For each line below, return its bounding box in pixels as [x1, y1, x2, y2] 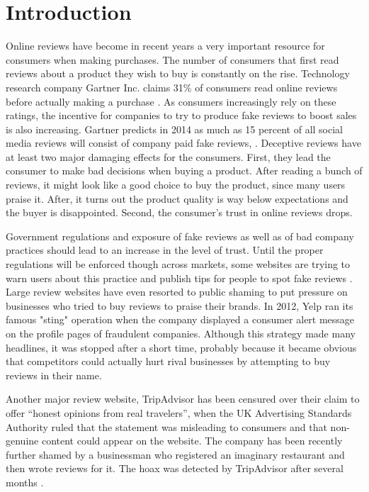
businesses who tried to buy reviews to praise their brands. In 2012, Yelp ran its [6, 298, 353, 313]
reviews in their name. [6, 367, 102, 382]
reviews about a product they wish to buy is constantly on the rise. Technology [6, 66, 350, 81]
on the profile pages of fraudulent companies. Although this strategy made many [6, 326, 356, 340]
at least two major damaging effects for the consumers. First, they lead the [6, 149, 331, 164]
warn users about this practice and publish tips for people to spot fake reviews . [6, 270, 353, 285]
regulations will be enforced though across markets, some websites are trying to [6, 257, 351, 272]
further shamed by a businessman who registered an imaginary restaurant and [6, 447, 345, 462]
